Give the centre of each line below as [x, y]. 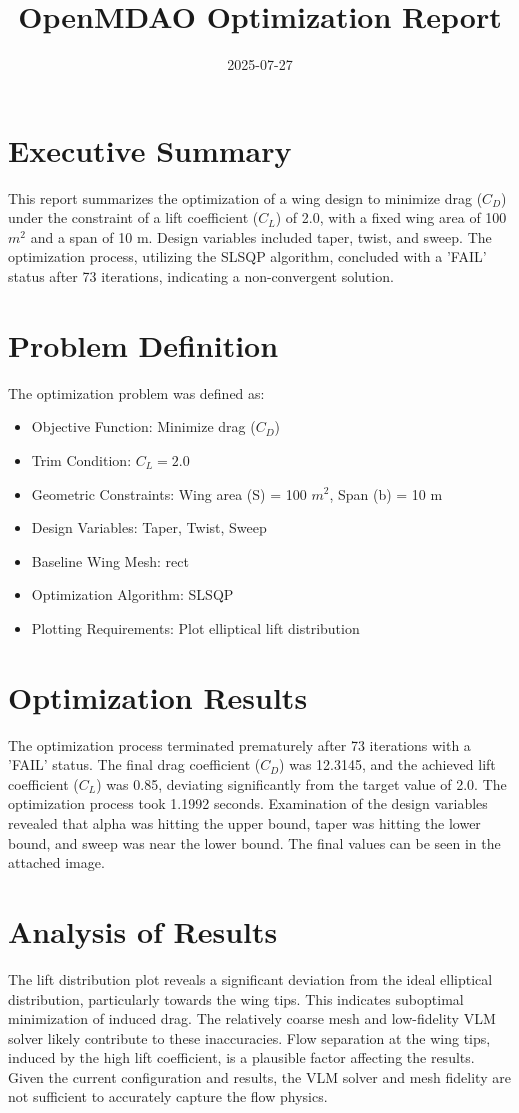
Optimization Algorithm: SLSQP [132, 594]
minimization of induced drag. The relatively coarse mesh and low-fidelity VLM [252, 1018]
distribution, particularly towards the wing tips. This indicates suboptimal [236, 998]
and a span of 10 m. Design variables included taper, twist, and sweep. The [261, 236]
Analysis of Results [143, 930]
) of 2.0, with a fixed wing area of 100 [391, 217]
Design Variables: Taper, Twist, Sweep [149, 527]
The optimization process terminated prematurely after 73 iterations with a [239, 744]
